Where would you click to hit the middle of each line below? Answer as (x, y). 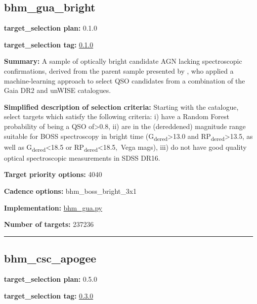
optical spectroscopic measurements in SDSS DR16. (82, 157)
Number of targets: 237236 (49, 224)
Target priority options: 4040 (53, 174)
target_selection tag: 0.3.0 (49, 295)
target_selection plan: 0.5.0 (51, 279)
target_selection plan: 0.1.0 (51, 28)
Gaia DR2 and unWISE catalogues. (58, 90)
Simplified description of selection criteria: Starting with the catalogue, (121, 107)
